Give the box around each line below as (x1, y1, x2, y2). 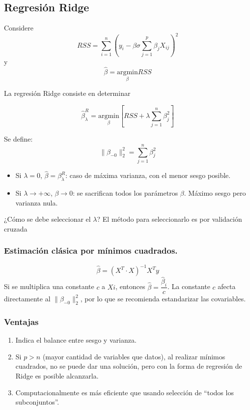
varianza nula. (15, 197, 58, 207)
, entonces (115, 281, 145, 292)
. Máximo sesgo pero (184, 188, 246, 198)
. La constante (167, 281, 210, 292)
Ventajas (4, 315, 39, 327)
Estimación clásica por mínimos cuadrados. (4, 244, 178, 257)
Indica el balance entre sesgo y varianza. (15, 335, 137, 345)
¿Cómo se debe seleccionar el (4, 214, 91, 224)
